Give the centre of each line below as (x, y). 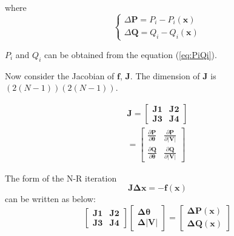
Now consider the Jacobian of (60, 75)
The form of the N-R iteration (61, 178)
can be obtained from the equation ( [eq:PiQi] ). (130, 54)
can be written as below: (50, 199)
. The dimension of (165, 75)
